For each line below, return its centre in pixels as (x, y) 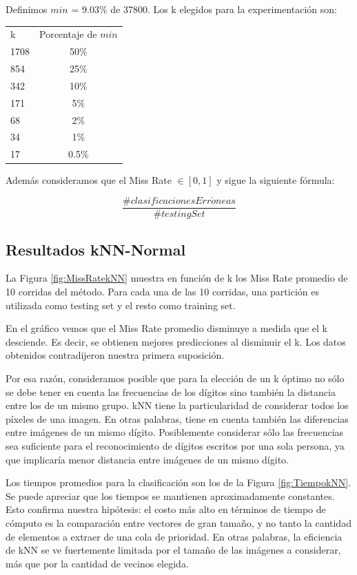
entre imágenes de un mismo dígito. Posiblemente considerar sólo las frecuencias (175, 432)
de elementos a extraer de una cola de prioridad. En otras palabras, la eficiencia (174, 536)
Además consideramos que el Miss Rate (89, 180)
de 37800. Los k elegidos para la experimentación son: (224, 9)
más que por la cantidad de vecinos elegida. (97, 563)
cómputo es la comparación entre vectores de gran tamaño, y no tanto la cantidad (178, 522)
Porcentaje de (68, 34)
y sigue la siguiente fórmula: (276, 180)
